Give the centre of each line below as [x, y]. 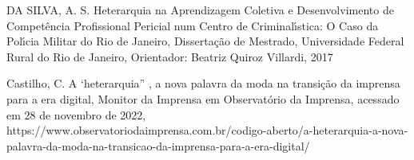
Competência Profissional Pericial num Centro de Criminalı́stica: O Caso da [193, 25]
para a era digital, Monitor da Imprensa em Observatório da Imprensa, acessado [203, 98]
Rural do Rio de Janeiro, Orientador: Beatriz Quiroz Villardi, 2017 [170, 56]
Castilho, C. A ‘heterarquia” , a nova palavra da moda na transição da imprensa [203, 83]
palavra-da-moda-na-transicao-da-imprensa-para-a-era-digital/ [158, 145]
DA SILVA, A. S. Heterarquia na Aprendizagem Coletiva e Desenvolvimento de [200, 10]
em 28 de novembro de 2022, [76, 114]
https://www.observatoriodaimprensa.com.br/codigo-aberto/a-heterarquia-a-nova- [207, 130]
